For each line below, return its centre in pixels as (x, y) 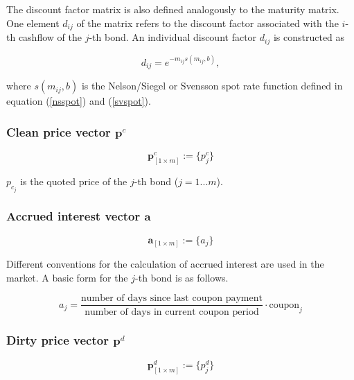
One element (33, 23)
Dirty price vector (57, 340)
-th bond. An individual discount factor (173, 37)
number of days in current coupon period (172, 312)
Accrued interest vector (73, 216)
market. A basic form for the (67, 277)
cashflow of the (50, 37)
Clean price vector (59, 131)
